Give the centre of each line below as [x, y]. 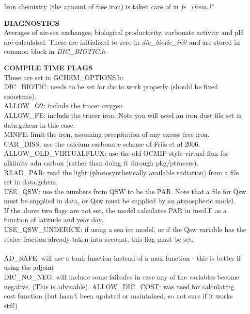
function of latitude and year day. [54, 220]
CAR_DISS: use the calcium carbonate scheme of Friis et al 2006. [102, 143]
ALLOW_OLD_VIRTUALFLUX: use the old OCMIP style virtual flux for [116, 153]
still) [11, 305]
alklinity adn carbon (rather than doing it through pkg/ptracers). [101, 162]
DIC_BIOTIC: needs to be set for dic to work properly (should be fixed [111, 87]
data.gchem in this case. [39, 124]
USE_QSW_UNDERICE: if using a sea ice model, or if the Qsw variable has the [125, 229]
